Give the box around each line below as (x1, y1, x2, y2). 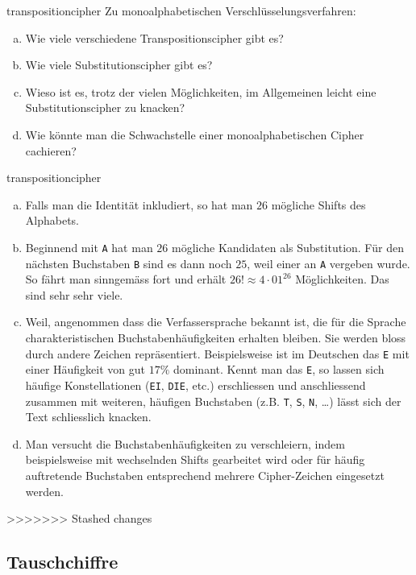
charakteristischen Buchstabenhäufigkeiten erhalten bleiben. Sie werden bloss (25, 329, 406, 346)
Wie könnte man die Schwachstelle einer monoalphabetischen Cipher (25, 126, 364, 143)
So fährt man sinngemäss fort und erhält (25, 271, 227, 287)
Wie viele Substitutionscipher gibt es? (25, 56, 213, 73)
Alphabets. (25, 212, 80, 229)
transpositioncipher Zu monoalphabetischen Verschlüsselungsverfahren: (6, 2, 356, 19)
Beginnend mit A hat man (25, 238, 153, 255)
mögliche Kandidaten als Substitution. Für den (172, 238, 404, 255)
